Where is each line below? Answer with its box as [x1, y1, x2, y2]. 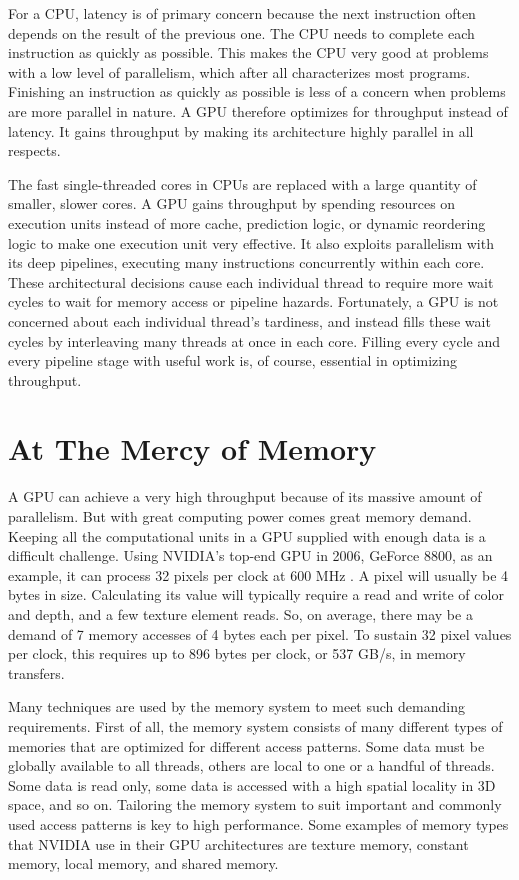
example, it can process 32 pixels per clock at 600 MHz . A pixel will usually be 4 [8, 564, 509, 585]
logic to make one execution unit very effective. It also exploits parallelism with [8, 232, 494, 253]
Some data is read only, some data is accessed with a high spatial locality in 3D [8, 774, 496, 795]
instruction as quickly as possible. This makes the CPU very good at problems [8, 42, 489, 63]
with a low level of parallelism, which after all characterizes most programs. [8, 61, 471, 82]
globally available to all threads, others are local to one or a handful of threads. [8, 755, 495, 776]
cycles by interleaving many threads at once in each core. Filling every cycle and [8, 330, 501, 351]
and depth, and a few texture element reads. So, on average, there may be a [8, 603, 473, 624]
